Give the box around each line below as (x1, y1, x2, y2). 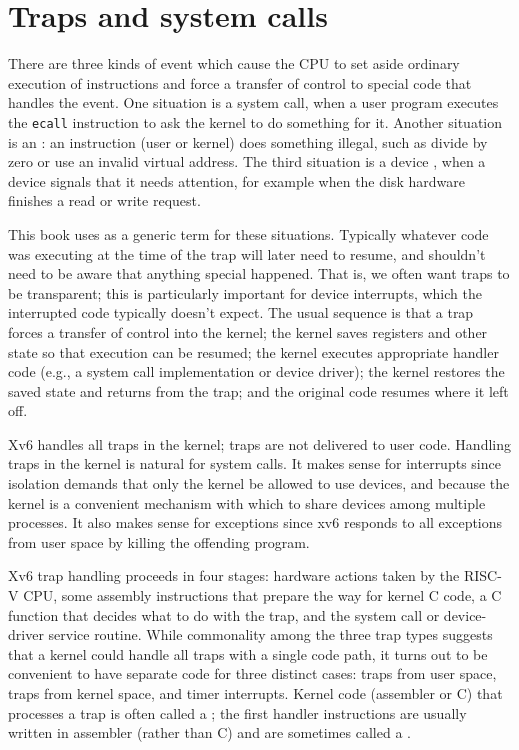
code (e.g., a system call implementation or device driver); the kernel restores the (8, 361, 505, 382)
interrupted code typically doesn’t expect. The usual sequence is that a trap (8, 302, 474, 323)
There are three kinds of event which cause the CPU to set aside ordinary (8, 53, 460, 74)
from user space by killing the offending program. (8, 531, 310, 552)
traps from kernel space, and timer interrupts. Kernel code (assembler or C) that (8, 683, 503, 703)
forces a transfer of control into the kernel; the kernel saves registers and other (8, 321, 488, 342)
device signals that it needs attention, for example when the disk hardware (8, 170, 465, 191)
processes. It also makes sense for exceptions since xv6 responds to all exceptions (8, 512, 503, 533)
